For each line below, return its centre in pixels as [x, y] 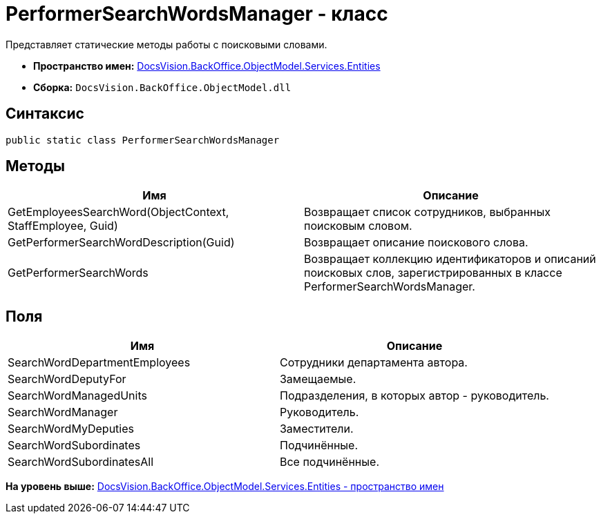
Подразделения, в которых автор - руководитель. [414, 396]
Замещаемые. [318, 379]
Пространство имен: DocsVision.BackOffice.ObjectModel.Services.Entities [207, 66]
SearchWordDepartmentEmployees [99, 363]
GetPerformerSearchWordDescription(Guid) [121, 243]
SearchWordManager [63, 412]
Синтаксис [45, 114]
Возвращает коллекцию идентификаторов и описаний [450, 259]
